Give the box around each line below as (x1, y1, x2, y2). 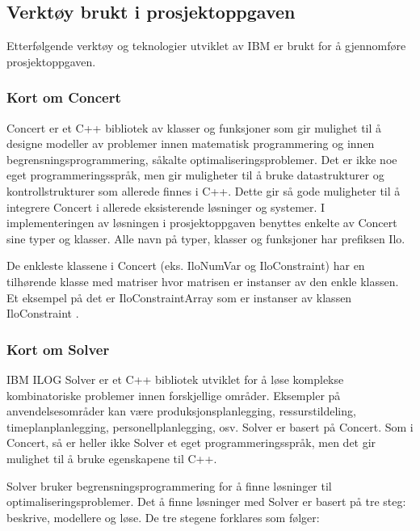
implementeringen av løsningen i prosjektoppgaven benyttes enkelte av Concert (6, 214, 397, 231)
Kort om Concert (6, 87, 121, 107)
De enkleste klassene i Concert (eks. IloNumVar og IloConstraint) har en (6, 257, 365, 274)
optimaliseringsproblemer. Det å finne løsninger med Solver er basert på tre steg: (6, 493, 406, 510)
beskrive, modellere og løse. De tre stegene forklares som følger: (6, 508, 320, 525)
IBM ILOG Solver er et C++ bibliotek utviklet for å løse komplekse (6, 370, 344, 387)
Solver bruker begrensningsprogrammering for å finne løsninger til (6, 477, 332, 494)
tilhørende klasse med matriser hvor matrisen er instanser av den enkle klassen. (6, 272, 399, 289)
